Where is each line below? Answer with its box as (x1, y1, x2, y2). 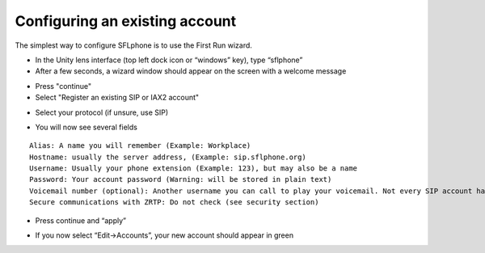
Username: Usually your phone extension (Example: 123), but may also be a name (29, 164, 358, 173)
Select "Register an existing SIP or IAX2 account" (35, 93, 200, 103)
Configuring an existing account (15, 12, 237, 30)
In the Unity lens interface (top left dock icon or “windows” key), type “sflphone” (35, 55, 303, 65)
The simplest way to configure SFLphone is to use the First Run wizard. (15, 40, 252, 50)
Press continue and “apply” (35, 215, 127, 226)
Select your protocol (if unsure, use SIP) (35, 108, 169, 117)
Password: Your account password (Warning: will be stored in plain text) (29, 175, 332, 184)
